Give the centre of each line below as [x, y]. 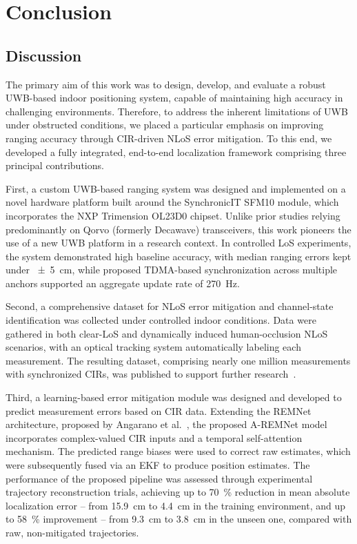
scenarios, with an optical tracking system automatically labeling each [153, 347]
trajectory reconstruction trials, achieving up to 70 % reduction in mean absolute [178, 492]
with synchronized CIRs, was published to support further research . [151, 374]
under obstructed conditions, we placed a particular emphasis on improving [165, 125]
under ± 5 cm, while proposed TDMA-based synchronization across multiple [172, 270]
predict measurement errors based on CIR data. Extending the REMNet [159, 410]
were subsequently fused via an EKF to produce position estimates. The [158, 465]
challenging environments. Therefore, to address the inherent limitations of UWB [177, 111]
